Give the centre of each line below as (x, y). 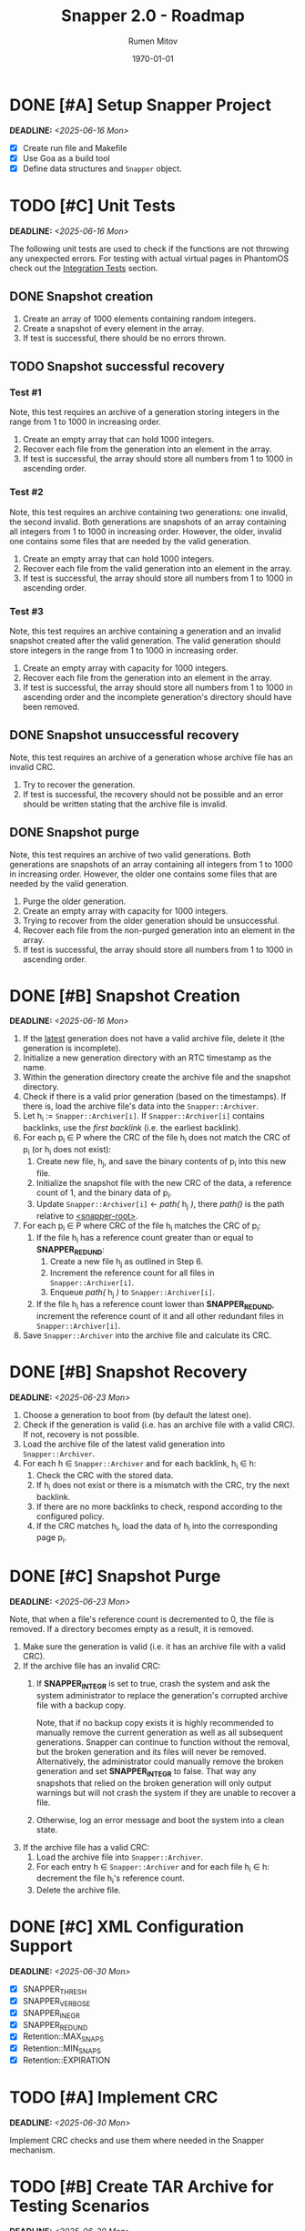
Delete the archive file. (78, 1891)
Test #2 (26, 492)
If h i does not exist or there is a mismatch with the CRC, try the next (163, 1486)
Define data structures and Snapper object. (102, 168)
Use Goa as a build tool (66, 158)
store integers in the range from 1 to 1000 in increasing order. (124, 650)
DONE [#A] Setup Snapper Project (140, 105)
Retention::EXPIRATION (66, 2060)
